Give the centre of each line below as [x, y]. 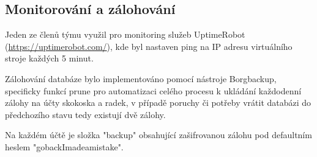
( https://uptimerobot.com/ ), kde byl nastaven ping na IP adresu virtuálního [149, 46]
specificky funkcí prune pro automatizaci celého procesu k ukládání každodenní [153, 90]
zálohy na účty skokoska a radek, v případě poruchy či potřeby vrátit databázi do [158, 103]
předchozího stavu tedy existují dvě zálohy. [85, 114]
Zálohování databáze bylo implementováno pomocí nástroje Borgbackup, [141, 78]
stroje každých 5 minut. [49, 58]
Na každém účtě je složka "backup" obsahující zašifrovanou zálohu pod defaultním [158, 135]
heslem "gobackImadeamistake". [64, 146]
